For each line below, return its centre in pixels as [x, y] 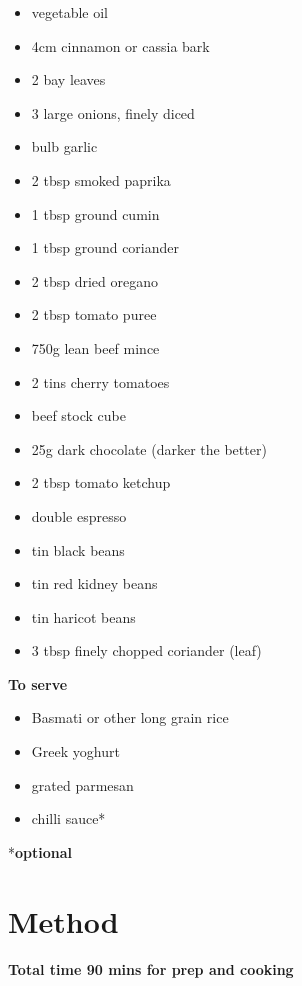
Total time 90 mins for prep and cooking [151, 968]
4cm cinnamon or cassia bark [120, 45]
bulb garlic [64, 146]
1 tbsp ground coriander [105, 247]
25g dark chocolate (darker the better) [149, 448]
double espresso [79, 515]
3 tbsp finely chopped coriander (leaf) [146, 650]
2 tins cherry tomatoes [100, 381]
